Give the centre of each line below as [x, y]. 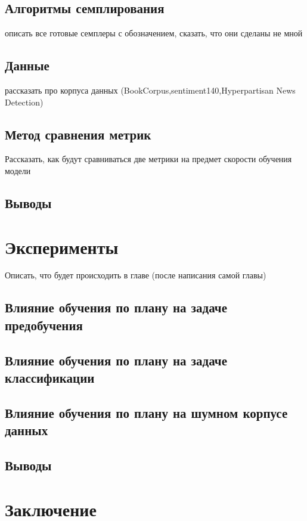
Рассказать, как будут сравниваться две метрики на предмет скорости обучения [148, 159]
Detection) [24, 102]
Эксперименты [62, 246]
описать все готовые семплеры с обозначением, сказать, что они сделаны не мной [154, 33]
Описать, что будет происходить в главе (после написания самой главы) [136, 275]
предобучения [44, 325]
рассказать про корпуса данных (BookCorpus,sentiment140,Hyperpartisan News [150, 90]
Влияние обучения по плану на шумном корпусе [146, 412]
